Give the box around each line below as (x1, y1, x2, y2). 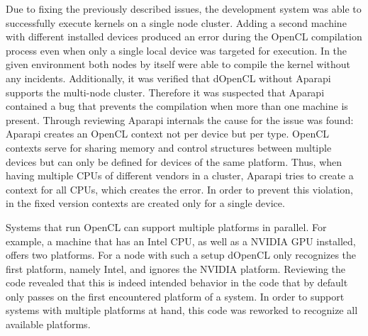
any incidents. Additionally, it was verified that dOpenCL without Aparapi (6, 70, 331, 85)
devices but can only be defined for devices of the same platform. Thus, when (6, 154, 342, 169)
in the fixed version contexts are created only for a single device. (6, 196, 285, 211)
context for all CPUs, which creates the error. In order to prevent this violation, (6, 181, 353, 196)
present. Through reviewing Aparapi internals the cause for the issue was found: (6, 112, 354, 127)
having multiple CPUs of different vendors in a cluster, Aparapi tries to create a (6, 168, 354, 183)
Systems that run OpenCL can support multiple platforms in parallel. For (6, 219, 327, 234)
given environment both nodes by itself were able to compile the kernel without (6, 57, 350, 72)
